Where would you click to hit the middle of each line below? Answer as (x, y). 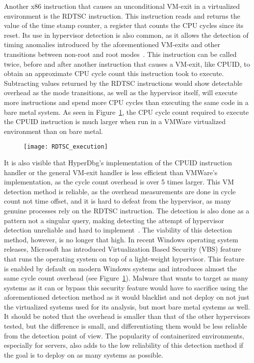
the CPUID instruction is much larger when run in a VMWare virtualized (115, 121)
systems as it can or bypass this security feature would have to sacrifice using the (126, 287)
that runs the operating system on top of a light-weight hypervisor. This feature (124, 258)
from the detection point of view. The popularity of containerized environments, (124, 335)
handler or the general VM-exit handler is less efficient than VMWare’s (111, 172)
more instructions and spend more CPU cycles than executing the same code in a (126, 102)
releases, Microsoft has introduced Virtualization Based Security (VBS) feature (123, 249)
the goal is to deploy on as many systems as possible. (84, 354)
